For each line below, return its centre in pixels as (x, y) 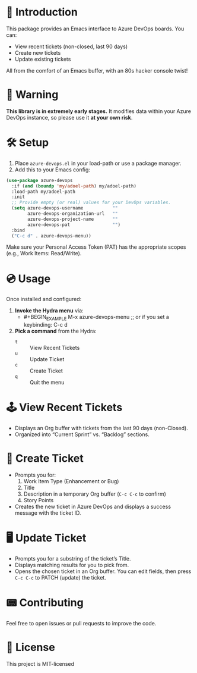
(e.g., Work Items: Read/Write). (44, 253)
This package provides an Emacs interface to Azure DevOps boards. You (95, 29)
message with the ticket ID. (48, 513)
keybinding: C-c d (45, 325)
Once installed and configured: (44, 299)
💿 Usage (28, 278)
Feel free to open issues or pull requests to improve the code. (81, 623)
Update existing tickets (43, 59)
